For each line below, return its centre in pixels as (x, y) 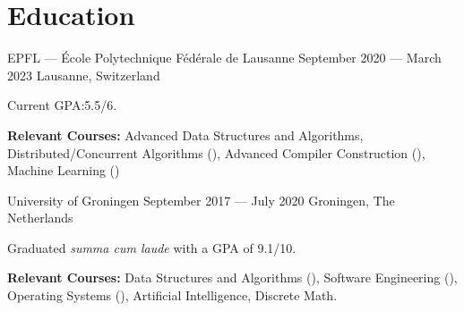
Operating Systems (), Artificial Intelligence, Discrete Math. (172, 295)
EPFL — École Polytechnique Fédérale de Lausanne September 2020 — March (224, 58)
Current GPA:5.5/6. (62, 105)
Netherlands (40, 218)
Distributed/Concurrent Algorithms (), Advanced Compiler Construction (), (216, 152)
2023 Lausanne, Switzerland (84, 75)
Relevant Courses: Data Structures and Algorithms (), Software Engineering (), (232, 277)
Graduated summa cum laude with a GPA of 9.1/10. (152, 247)
